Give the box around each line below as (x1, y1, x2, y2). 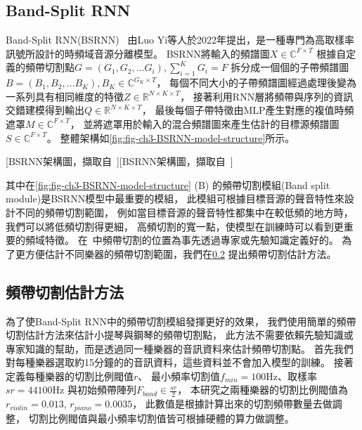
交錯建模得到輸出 (6, 103, 84, 117)
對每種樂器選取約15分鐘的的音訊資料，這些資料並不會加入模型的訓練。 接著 (6, 355, 354, 370)
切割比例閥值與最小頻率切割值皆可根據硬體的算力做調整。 (28, 410, 295, 425)
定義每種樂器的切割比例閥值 (6, 368, 134, 383)
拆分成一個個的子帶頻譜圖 (231, 60, 349, 74)
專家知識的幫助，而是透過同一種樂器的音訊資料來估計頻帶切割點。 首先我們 (6, 341, 354, 356)
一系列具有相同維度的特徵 (6, 89, 124, 103)
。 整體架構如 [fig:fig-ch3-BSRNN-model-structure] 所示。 (46, 130, 295, 145)
